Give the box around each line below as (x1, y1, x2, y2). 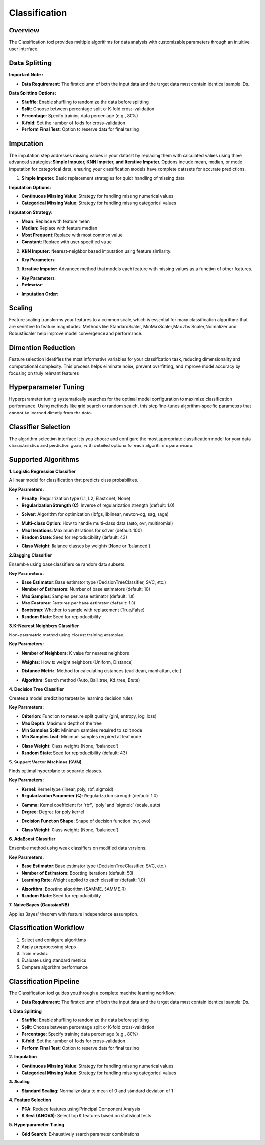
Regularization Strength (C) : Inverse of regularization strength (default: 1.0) (21, 502, 175, 508)
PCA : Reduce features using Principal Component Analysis (21, 1106, 141, 1112)
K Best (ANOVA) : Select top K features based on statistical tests (21, 1113, 152, 1118)
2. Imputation (9, 1054, 37, 1060)
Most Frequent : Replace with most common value (21, 232, 123, 238)
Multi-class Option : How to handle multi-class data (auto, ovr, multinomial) (21, 520, 173, 526)
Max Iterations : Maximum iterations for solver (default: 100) (21, 527, 142, 533)
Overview (9, 26, 40, 34)
